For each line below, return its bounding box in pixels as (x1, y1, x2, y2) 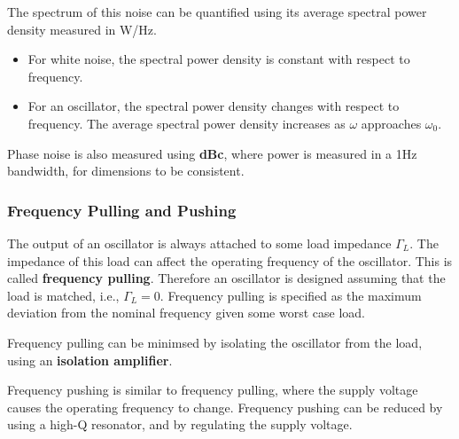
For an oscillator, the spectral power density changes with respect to (27, 97, 400, 115)
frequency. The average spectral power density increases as (27, 114, 346, 132)
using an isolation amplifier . (7, 350, 173, 369)
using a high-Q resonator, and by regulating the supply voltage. (7, 415, 353, 434)
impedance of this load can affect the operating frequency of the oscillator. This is (7, 251, 453, 270)
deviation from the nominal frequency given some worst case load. (7, 303, 365, 322)
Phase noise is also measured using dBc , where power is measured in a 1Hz (7, 144, 417, 162)
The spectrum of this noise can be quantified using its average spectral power (7, 3, 427, 20)
